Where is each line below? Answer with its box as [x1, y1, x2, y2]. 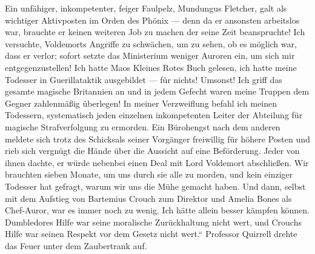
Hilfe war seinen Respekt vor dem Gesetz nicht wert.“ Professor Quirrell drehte [5, 227, 297, 240]
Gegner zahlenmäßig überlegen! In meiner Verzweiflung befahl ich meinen [5, 96, 277, 109]
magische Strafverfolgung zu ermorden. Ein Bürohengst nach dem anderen [5, 120, 280, 133]
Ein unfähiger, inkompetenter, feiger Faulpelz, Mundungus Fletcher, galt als [5, 2, 287, 14]
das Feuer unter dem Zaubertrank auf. [5, 239, 147, 252]
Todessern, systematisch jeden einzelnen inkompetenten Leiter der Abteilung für [5, 109, 303, 121]
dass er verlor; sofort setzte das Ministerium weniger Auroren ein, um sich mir [5, 49, 295, 62]
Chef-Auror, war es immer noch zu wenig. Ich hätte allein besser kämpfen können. [5, 204, 310, 216]
